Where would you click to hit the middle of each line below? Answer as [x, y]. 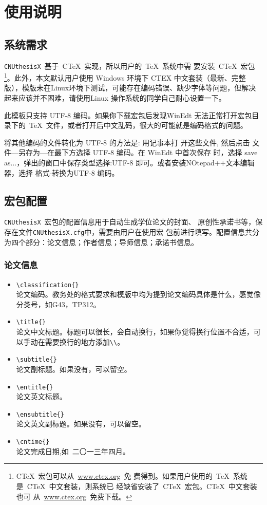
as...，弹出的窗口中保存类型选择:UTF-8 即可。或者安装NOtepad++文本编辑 [129, 163]
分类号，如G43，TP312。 [58, 304]
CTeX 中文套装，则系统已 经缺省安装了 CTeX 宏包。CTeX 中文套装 [142, 486]
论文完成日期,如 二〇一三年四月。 [73, 451]
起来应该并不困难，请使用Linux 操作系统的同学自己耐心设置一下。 [115, 98]
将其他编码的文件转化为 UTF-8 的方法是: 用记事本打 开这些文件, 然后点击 [127, 142]
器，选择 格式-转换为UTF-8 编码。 [62, 172]
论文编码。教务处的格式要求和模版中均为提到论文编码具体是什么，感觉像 [138, 294]
